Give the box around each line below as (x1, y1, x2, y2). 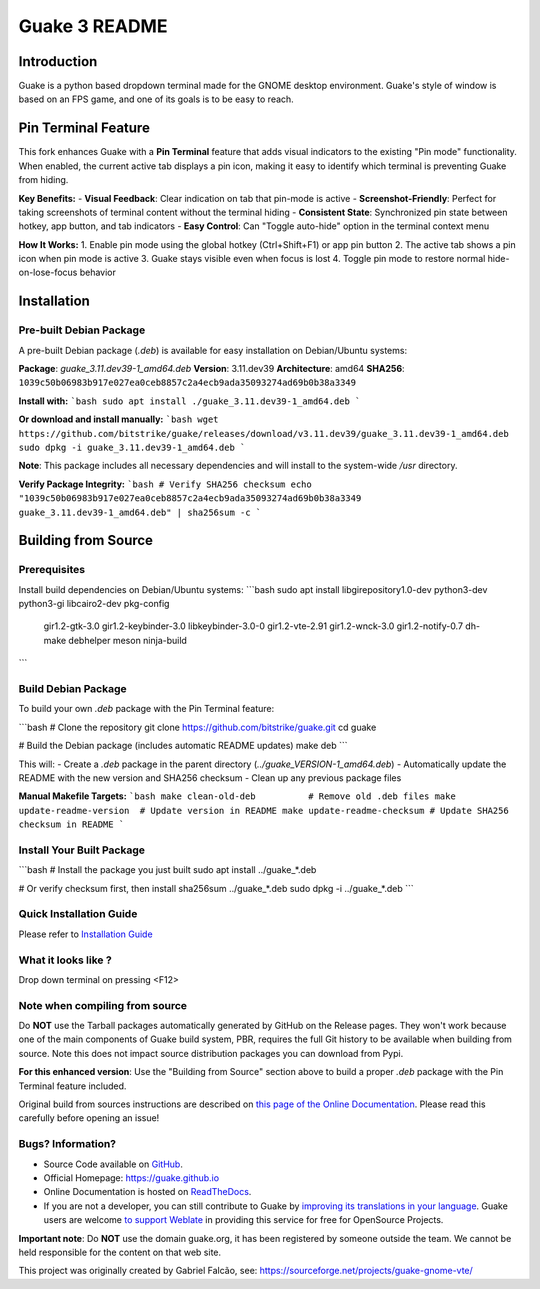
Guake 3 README (18, 15, 168, 37)
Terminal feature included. (18, 1080, 127, 1092)
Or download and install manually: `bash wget (18, 413, 219, 425)
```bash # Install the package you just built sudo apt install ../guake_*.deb (18, 864, 317, 876)
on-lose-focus (18, 266, 78, 279)
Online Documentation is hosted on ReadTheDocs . (43, 1186, 252, 1198)
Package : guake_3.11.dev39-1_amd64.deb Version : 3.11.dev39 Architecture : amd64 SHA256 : (18, 363, 405, 375)
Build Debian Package (18, 682, 127, 696)
